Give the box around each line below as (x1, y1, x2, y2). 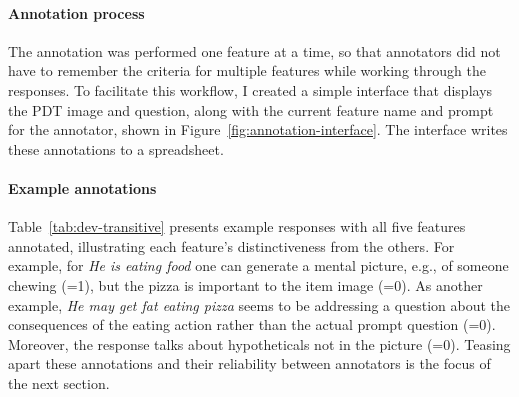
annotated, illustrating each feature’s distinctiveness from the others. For (8, 235, 455, 256)
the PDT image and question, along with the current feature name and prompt (8, 99, 494, 120)
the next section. (8, 372, 110, 393)
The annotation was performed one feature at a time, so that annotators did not (8, 40, 501, 61)
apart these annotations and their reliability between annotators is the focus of (8, 353, 491, 374)
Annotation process (8, 2, 145, 23)
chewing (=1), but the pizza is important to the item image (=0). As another (8, 274, 483, 295)
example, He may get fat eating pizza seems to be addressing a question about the (8, 294, 510, 315)
